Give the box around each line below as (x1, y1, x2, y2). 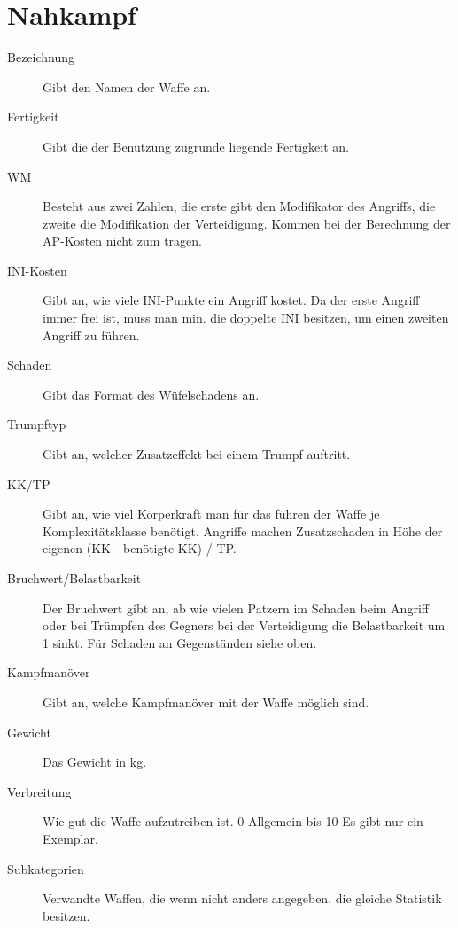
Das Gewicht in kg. (43, 753, 147, 771)
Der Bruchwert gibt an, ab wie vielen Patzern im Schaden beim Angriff (43, 598, 429, 617)
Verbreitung (7, 782, 72, 800)
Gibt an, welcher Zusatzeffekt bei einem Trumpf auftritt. (43, 445, 351, 464)
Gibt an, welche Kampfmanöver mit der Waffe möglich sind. (43, 692, 369, 711)
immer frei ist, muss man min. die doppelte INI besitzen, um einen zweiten (43, 308, 449, 327)
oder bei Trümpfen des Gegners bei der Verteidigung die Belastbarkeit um (43, 616, 446, 635)
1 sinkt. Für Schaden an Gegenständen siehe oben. (43, 633, 317, 651)
